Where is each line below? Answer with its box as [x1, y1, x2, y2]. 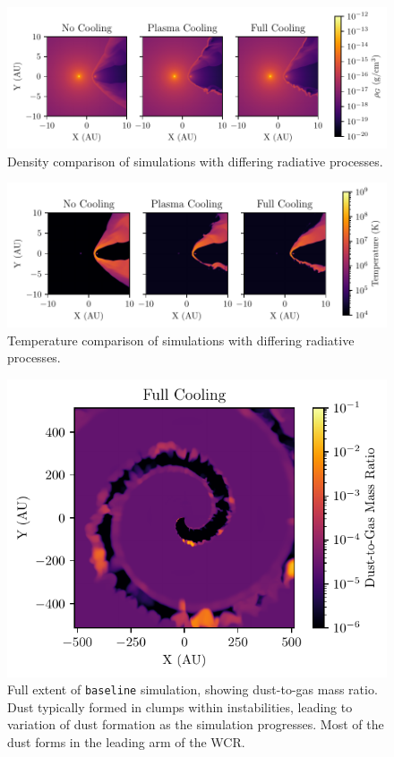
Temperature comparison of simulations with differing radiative [7, 330, 355, 349]
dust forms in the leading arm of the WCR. [7, 732, 245, 751]
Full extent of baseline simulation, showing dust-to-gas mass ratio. [7, 680, 378, 699]
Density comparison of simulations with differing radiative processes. [7, 151, 383, 170]
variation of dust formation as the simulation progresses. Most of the [7, 715, 384, 734]
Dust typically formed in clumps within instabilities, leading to [7, 697, 353, 716]
